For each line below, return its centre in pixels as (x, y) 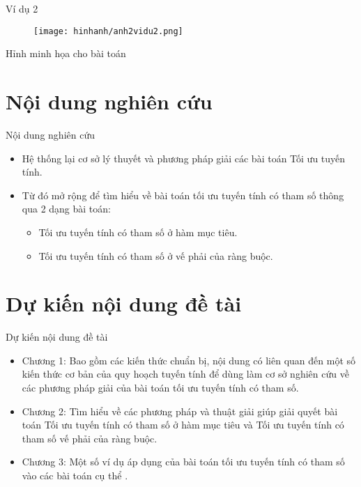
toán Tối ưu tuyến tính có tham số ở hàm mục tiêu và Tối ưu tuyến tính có (183, 425)
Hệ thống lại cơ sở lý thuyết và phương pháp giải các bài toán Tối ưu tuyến (184, 158)
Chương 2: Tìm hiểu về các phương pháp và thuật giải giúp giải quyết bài (180, 411)
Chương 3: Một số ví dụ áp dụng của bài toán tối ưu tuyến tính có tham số (183, 462)
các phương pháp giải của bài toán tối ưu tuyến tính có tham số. (160, 388)
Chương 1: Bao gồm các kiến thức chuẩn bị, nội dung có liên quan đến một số (189, 360)
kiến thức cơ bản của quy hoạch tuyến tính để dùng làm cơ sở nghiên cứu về (185, 374)
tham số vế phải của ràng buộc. (90, 438)
